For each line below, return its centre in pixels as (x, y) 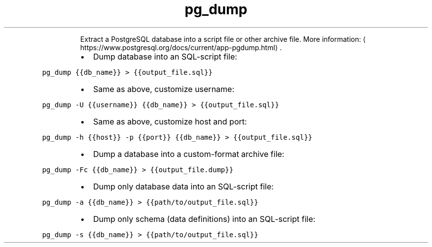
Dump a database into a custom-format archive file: (189, 154)
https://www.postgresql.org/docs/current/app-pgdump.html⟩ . (181, 47)
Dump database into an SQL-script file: (165, 56)
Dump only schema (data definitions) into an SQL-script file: (204, 219)
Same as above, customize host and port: (170, 121)
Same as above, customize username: (164, 89)
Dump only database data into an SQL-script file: (183, 186)
